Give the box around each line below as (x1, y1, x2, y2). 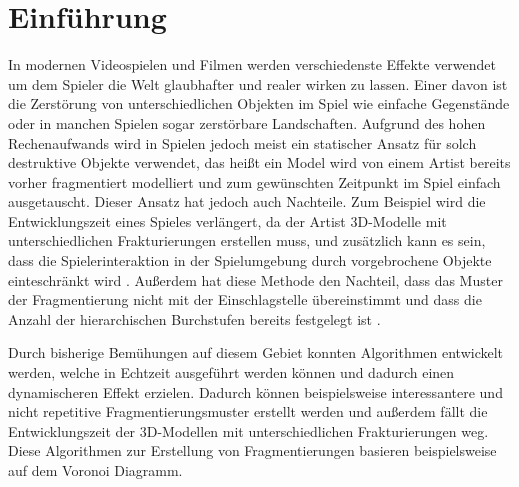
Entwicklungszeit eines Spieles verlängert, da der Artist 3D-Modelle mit (8, 210, 447, 231)
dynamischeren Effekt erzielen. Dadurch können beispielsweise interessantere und (8, 381, 503, 402)
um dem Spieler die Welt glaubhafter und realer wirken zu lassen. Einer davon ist (8, 73, 508, 94)
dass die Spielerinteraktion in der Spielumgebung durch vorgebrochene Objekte (8, 250, 492, 271)
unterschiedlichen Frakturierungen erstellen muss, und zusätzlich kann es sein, (8, 230, 486, 251)
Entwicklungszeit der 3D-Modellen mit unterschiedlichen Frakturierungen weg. (8, 420, 489, 441)
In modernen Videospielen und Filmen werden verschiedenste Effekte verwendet (8, 54, 497, 75)
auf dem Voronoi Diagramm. (8, 460, 183, 480)
